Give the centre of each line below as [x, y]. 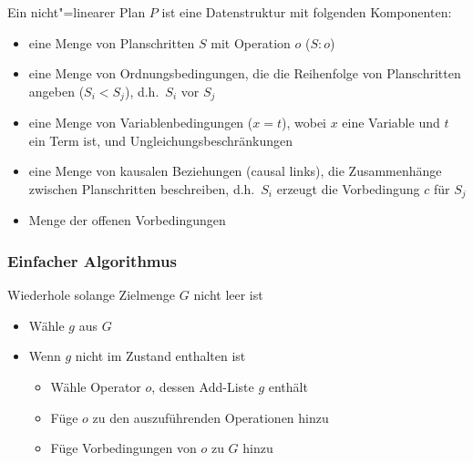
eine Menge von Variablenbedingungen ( [141, 123]
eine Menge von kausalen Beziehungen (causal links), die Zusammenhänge [235, 171]
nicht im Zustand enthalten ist [160, 356]
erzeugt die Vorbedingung [348, 189]
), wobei [304, 123]
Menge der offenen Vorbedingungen [127, 220]
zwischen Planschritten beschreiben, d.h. [142, 189]
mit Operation [251, 42]
